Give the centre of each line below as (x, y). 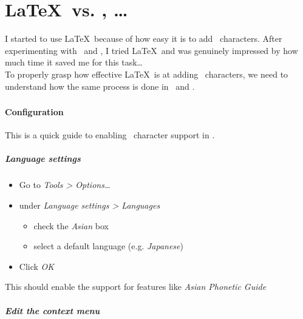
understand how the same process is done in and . (100, 86)
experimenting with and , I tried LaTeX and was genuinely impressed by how (151, 50)
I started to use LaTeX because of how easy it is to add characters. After (144, 39)
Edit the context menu (53, 310)
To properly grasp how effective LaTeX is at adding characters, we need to (147, 74)
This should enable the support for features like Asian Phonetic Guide (136, 287)
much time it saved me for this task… (74, 62)
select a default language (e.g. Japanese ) (108, 246)
